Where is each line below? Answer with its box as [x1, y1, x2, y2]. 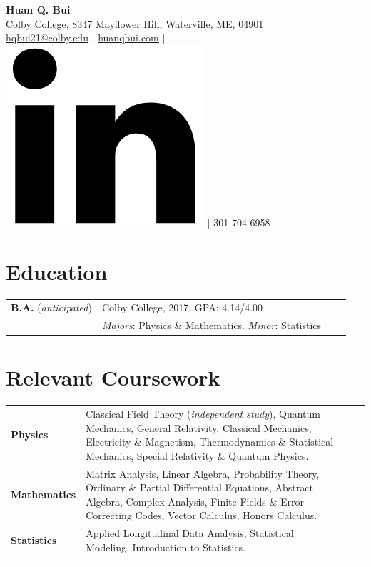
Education [6, 256, 108, 286]
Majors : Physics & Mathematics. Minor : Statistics [101, 318, 322, 333]
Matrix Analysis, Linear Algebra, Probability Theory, [86, 466, 320, 481]
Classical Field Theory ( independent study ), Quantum [86, 406, 321, 421]
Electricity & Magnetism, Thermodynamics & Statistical [86, 434, 334, 449]
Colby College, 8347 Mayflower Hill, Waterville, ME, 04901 [6, 16, 264, 31]
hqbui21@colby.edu [6, 30, 88, 45]
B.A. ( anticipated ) [11, 300, 92, 315]
